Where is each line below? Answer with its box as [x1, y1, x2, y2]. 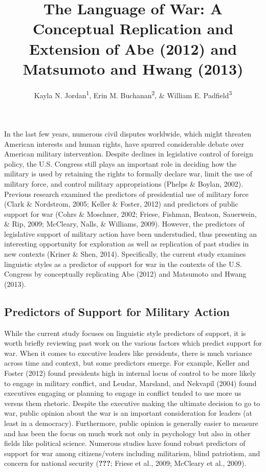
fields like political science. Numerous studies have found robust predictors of [4, 438, 246, 448]
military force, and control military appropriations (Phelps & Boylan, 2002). [4, 178, 243, 189]
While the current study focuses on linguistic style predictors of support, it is [4, 327, 246, 338]
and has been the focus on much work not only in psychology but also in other [4, 428, 251, 438]
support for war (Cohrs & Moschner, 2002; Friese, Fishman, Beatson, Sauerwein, [4, 208, 257, 219]
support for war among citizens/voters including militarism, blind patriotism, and [4, 447, 260, 458]
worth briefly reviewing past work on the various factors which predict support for [4, 338, 262, 348]
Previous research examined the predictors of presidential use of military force [4, 188, 249, 199]
